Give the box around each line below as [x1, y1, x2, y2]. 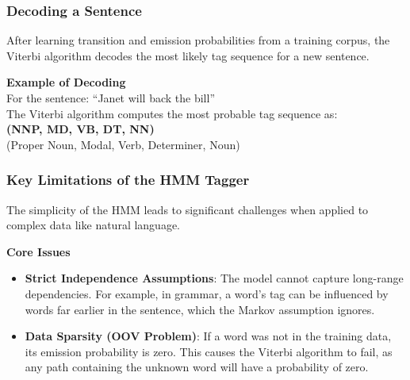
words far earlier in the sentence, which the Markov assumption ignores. [25, 301, 375, 317]
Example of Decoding [6, 74, 126, 90]
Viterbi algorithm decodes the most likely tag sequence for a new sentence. [6, 47, 370, 63]
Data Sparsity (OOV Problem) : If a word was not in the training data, [25, 328, 392, 344]
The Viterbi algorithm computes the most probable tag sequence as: [6, 105, 338, 121]
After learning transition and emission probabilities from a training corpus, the [6, 32, 390, 48]
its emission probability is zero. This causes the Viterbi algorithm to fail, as [25, 343, 393, 359]
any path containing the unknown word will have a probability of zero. [25, 359, 369, 375]
